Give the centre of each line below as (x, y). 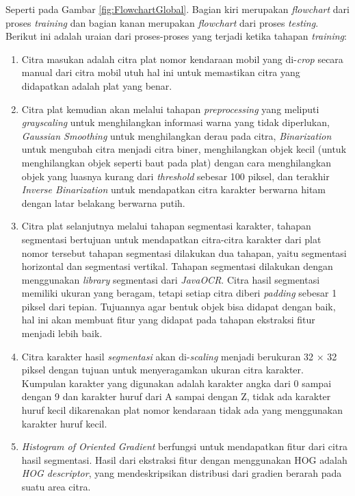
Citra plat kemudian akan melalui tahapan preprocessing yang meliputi (170, 109)
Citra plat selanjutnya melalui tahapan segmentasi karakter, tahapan (166, 226)
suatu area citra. (56, 486)
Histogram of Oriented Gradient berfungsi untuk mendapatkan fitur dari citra (184, 446)
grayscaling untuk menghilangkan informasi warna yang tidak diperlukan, (175, 122)
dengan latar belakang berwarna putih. (103, 202)
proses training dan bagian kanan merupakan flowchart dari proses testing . (162, 22)
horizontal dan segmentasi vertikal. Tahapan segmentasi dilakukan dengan (177, 266)
